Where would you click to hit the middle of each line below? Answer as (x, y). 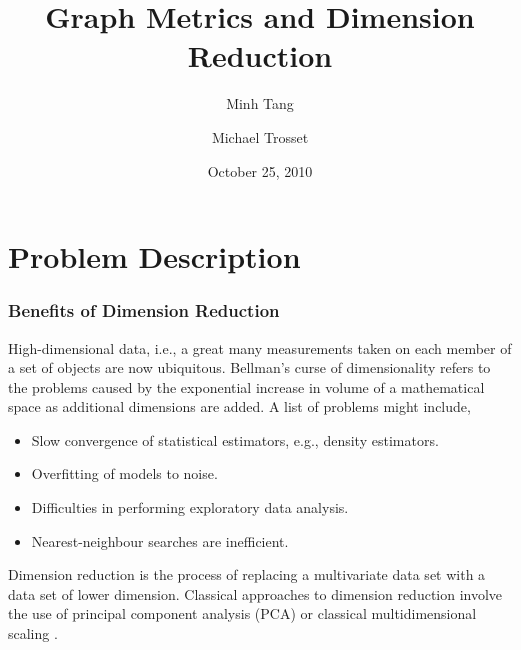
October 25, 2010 (260, 170)
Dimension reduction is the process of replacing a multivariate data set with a (247, 574)
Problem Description (154, 256)
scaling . (33, 633)
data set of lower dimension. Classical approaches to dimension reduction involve (255, 593)
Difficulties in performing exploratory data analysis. (190, 507)
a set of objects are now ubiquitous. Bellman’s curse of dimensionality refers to (249, 367)
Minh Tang (260, 103)
